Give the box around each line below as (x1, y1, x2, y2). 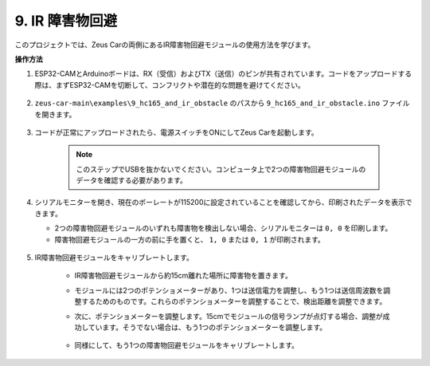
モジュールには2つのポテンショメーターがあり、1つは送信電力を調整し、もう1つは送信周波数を (74, 285, 384, 295)
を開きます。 (34, 109, 76, 119)
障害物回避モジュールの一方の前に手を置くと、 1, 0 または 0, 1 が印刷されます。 (54, 234, 326, 244)
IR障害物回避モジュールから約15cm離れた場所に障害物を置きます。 (74, 271, 292, 281)
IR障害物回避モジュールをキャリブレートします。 (34, 253, 194, 262)
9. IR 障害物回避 (14, 12, 118, 30)
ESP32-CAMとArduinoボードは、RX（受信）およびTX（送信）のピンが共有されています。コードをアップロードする (34, 69, 412, 79)
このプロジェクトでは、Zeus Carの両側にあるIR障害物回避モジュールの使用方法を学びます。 (14, 40, 315, 49)
